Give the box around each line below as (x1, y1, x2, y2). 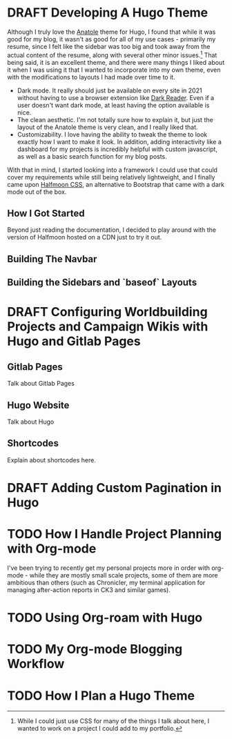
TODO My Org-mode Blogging (7, 642, 183, 657)
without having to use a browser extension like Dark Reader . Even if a (17, 93, 215, 101)
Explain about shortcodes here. (7, 455, 97, 464)
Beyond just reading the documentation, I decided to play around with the (7, 226, 216, 234)
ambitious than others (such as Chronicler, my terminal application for (7, 578, 206, 587)
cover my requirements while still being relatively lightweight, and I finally (7, 173, 215, 181)
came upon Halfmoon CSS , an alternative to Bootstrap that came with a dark (7, 180, 224, 188)
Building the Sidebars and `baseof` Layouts (7, 277, 197, 288)
